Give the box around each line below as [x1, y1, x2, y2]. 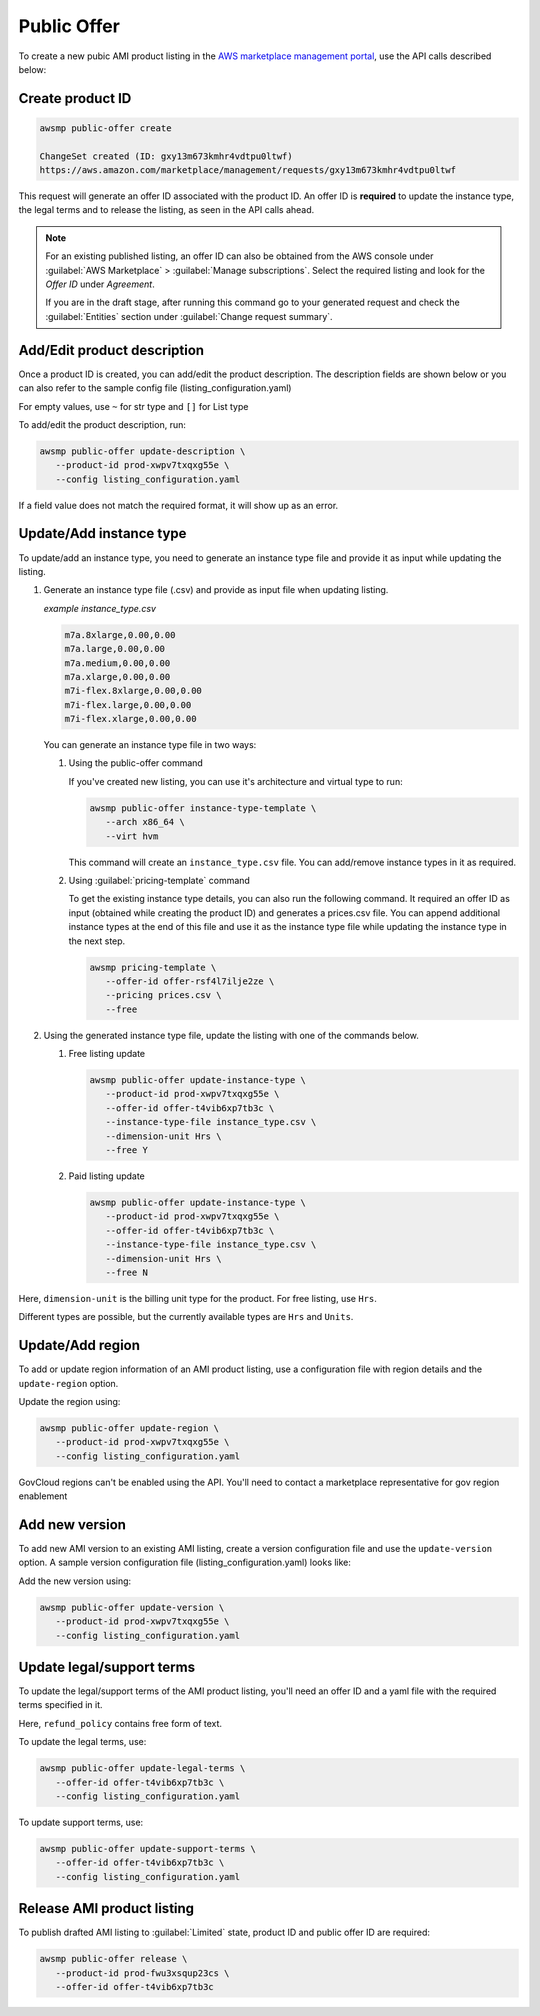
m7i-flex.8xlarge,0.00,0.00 [64, 685, 202, 697]
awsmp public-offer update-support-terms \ [39, 1843, 257, 1854]
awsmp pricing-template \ [89, 961, 217, 973]
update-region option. [18, 1377, 119, 1389]
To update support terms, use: [18, 1816, 144, 1828]
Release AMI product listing [18, 1900, 195, 1917]
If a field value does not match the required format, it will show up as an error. [18, 499, 339, 511]
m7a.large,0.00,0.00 [64, 643, 165, 655]
